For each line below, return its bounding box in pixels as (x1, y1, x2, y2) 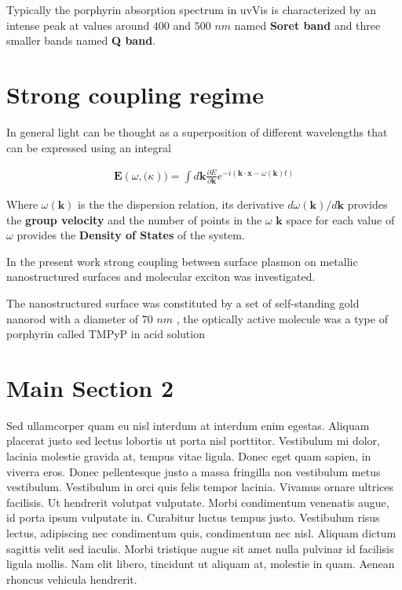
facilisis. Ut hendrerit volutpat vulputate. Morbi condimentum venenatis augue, (6, 493, 389, 510)
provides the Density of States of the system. (16, 227, 245, 243)
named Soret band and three (234, 16, 381, 33)
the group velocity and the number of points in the (6, 211, 262, 228)
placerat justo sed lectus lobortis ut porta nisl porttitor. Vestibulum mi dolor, (6, 432, 380, 449)
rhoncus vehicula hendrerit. (6, 570, 137, 587)
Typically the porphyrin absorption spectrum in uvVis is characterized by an (6, 2, 377, 17)
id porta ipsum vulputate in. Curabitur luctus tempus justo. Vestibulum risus (6, 509, 380, 526)
